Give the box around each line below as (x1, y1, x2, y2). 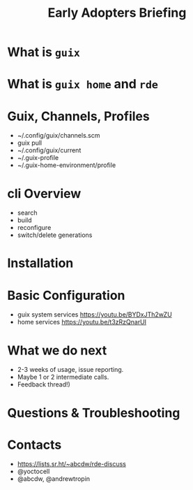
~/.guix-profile (17, 154, 59, 162)
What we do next (7, 343, 107, 358)
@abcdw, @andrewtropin (17, 475, 91, 483)
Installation (7, 255, 74, 271)
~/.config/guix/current (17, 146, 82, 154)
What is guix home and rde (7, 76, 159, 92)
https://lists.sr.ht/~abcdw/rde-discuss (17, 460, 127, 468)
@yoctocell (17, 467, 50, 476)
